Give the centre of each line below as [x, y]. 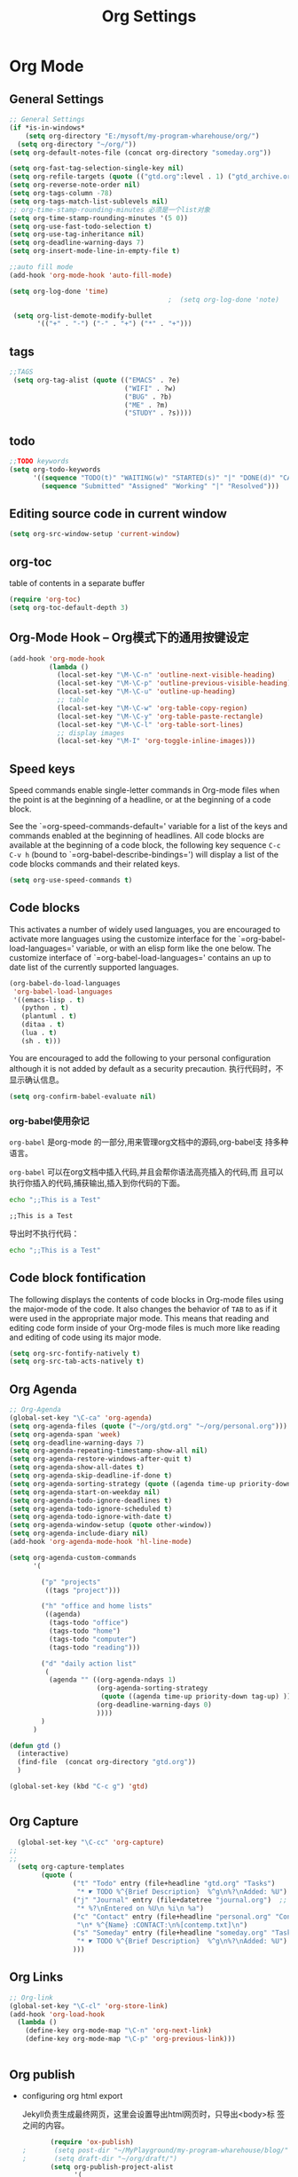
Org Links [36, 1977]
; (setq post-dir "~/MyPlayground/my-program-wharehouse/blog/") [157, 2150]
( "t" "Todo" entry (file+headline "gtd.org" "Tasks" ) [174, 1884]
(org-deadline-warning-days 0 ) [154, 1705]
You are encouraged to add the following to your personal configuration [140, 1057]
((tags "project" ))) [83, 1590]
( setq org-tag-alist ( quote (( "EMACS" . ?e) [96, 380]
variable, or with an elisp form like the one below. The [174, 948]
